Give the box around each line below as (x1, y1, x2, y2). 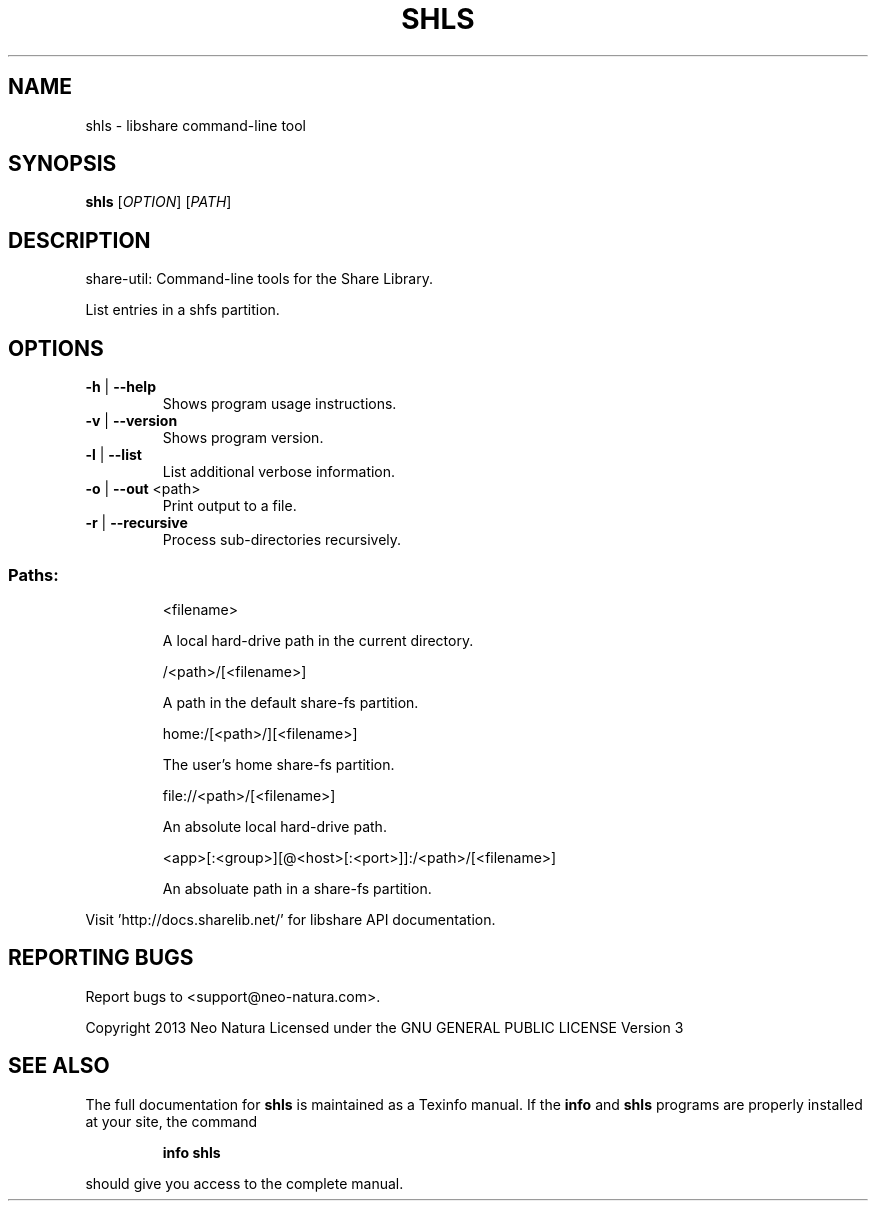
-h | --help (85, 378, 156, 396)
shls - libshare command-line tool (85, 116, 307, 134)
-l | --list (85, 446, 142, 464)
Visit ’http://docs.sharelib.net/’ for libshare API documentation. (85, 910, 496, 928)
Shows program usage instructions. (162, 395, 397, 413)
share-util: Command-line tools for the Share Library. (85, 270, 433, 288)
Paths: (8, 564, 59, 585)
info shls (162, 1143, 221, 1161)
